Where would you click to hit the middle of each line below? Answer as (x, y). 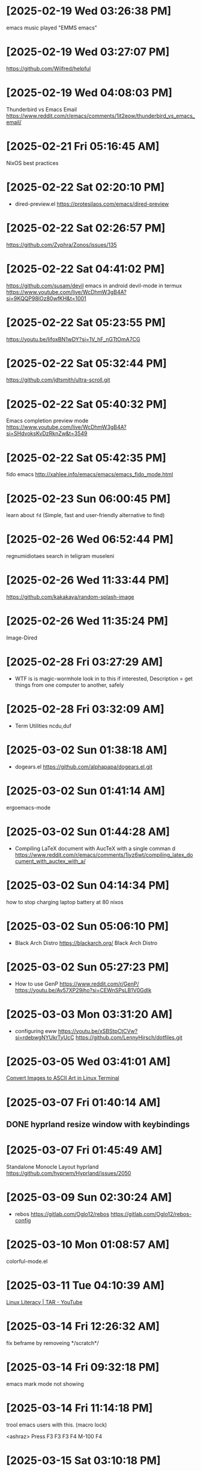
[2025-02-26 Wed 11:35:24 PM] (87, 621)
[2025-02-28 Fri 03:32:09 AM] (85, 709)
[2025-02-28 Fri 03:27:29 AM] (85, 662)
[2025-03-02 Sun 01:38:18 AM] (87, 750)
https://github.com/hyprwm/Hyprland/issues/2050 (69, 1173)
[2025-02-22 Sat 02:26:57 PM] (86, 228)
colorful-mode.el (27, 1261)
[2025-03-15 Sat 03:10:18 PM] (83, 1461)
